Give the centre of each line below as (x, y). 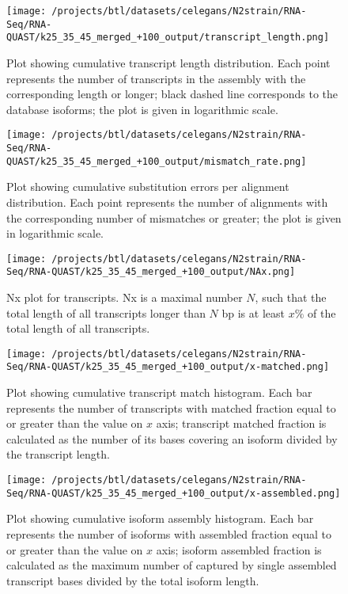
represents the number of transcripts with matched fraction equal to (171, 407)
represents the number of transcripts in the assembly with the (156, 78)
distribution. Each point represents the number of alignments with (167, 202)
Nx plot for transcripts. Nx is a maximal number (125, 297)
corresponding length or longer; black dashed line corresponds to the (172, 94)
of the (322, 312)
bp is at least (253, 312)
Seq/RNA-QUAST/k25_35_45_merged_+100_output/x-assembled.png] (174, 493)
